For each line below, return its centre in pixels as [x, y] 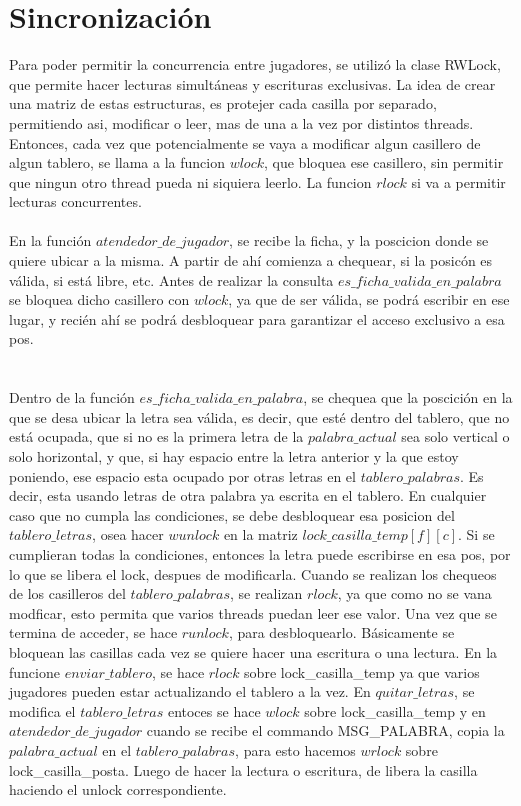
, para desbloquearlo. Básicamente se [341, 632]
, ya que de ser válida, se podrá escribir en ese [369, 299]
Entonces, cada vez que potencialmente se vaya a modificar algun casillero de [245, 142]
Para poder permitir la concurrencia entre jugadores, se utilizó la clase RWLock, [255, 64]
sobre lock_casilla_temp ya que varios [362, 671]
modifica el [42, 710]
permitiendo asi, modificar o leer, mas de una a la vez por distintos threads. [241, 122]
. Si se [476, 534]
